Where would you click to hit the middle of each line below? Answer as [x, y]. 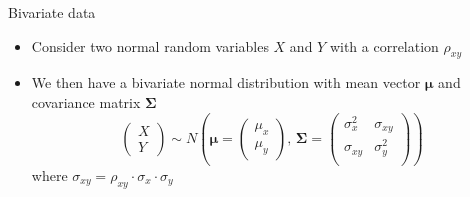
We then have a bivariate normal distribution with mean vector [226, 82]
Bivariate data [52, 12]
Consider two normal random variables [150, 45]
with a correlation [384, 45]
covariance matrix [86, 101]
